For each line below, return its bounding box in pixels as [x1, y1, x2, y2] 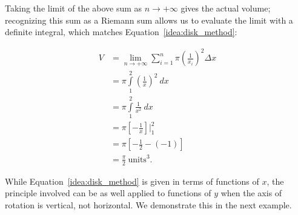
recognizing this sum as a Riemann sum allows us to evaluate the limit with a [5, 13, 293, 26]
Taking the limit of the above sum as [5, 2, 142, 14]
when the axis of [220, 187, 282, 199]
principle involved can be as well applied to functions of [5, 187, 211, 199]
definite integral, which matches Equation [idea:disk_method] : [5, 25, 237, 38]
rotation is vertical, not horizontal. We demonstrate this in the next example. [5, 198, 292, 211]
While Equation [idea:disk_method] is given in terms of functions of [5, 174, 259, 187]
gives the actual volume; [180, 2, 271, 14]
